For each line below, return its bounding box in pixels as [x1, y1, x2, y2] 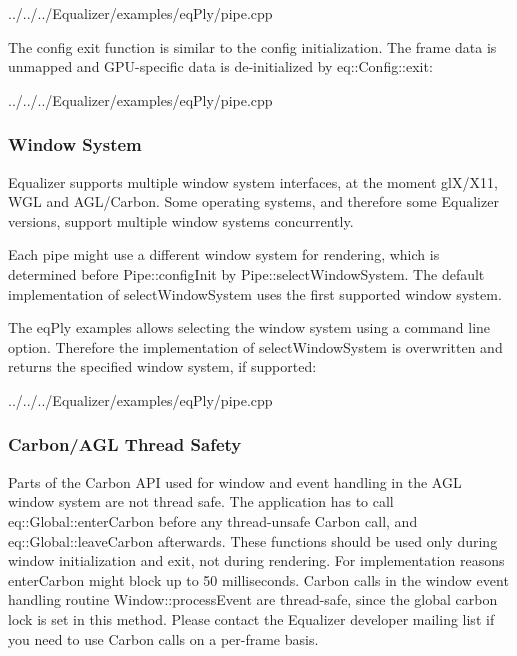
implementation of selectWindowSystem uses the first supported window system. [8, 283, 502, 304]
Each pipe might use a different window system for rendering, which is [8, 244, 440, 265]
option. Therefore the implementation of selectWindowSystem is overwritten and [8, 336, 503, 357]
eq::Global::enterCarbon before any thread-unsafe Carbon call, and [8, 510, 418, 531]
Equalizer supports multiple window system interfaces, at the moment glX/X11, [8, 171, 498, 192]
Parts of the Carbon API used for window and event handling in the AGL [8, 471, 462, 492]
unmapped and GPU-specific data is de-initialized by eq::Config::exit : [8, 56, 433, 77]
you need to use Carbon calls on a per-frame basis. [8, 628, 319, 649]
